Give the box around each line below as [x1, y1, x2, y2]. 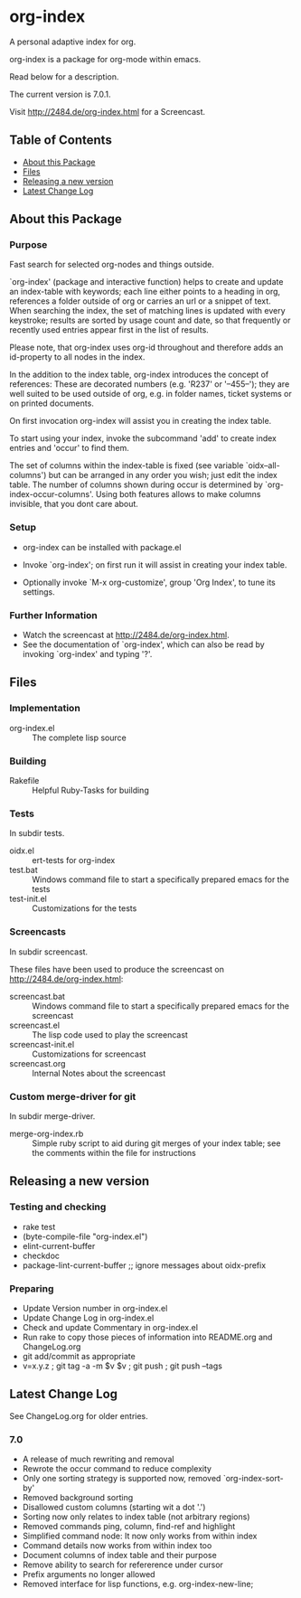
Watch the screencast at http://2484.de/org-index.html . [22, 630, 230, 641]
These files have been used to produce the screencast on [9, 963, 224, 974]
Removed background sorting [22, 1492, 134, 1502]
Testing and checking [9, 1200, 107, 1213]
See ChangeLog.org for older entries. [9, 1410, 149, 1421]
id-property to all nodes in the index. [9, 352, 146, 362]
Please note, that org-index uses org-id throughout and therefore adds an [9, 342, 284, 353]
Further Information [9, 608, 98, 621]
